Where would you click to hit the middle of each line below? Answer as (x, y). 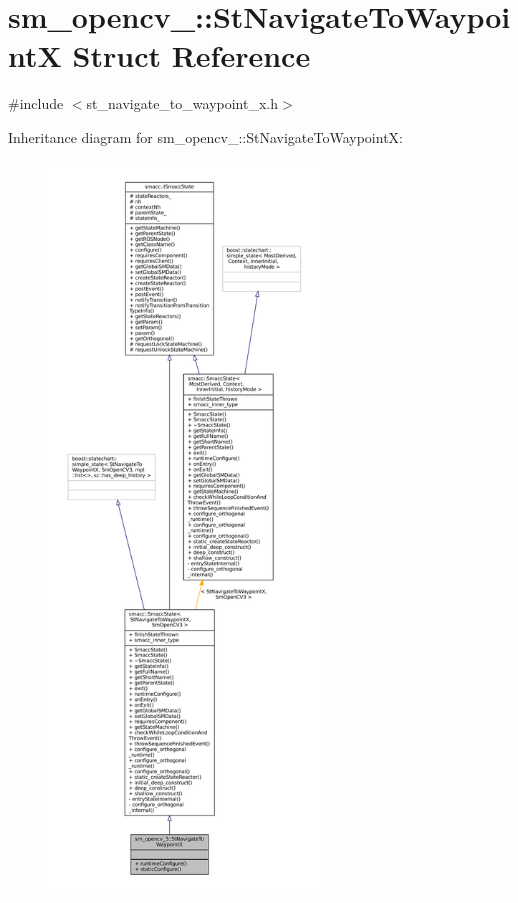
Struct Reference (191, 55)
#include (36, 103)
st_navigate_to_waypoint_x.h (182, 103)
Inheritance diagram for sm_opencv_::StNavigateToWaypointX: (205, 136)
